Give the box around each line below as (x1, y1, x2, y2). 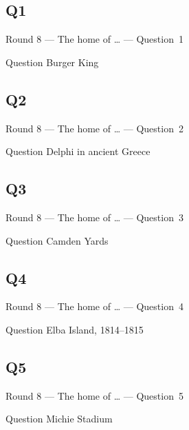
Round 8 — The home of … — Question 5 (5, 388, 184, 402)
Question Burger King (5, 54, 99, 69)
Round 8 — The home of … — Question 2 (5, 121, 184, 135)
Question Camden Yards (5, 233, 109, 247)
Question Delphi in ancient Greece (5, 144, 151, 158)
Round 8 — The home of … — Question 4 (5, 299, 184, 314)
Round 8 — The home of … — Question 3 (5, 209, 184, 224)
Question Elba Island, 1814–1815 (5, 322, 144, 336)
